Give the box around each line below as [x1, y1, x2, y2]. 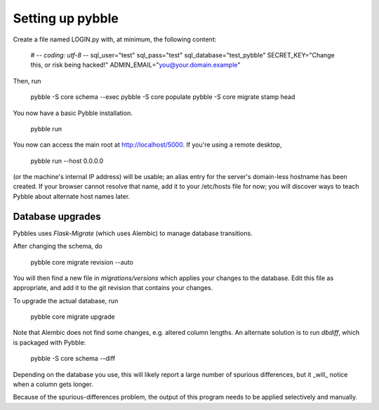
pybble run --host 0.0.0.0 [30, 157, 104, 165]
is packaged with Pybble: [13, 338, 86, 347]
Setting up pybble [13, 11, 119, 26]
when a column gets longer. [13, 380, 94, 389]
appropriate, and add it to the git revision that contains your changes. [13, 284, 213, 292]
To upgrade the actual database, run [13, 296, 119, 305]
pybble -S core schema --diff [30, 355, 116, 363]
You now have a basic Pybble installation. [13, 109, 133, 117]
